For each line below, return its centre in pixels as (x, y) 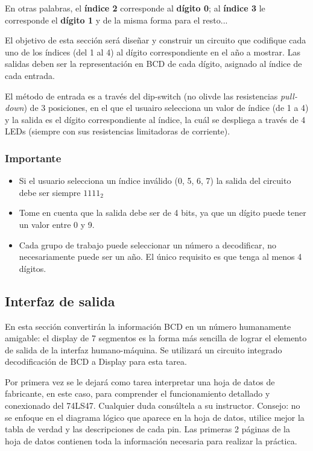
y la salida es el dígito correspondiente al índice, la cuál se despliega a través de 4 (155, 119)
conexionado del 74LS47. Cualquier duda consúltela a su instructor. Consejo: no (153, 405)
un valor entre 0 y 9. (57, 224)
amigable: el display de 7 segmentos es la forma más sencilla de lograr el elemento (156, 338)
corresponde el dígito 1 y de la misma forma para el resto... (116, 20)
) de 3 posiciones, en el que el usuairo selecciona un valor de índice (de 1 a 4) (166, 108)
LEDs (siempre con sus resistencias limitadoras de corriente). (118, 131)
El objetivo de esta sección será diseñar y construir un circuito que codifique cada (156, 40)
